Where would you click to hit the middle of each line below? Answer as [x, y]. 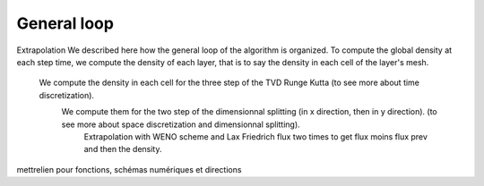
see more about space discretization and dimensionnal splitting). [181, 124]
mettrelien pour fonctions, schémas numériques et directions [129, 169]
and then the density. [123, 149]
